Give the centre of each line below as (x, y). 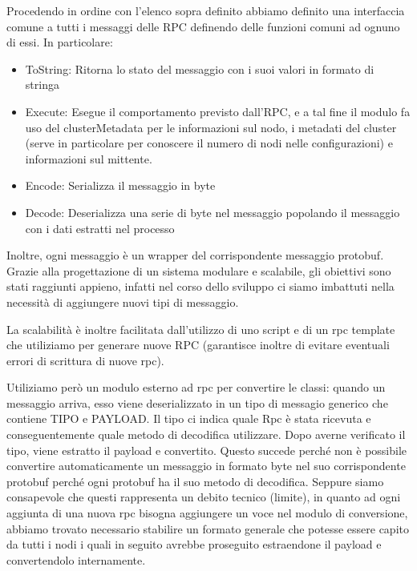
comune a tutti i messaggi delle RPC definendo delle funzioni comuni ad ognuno (203, 26)
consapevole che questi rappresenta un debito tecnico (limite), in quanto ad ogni (204, 497)
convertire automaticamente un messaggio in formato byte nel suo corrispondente (206, 466)
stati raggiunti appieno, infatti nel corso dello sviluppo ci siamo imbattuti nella (200, 286)
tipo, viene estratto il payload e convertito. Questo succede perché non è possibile (207, 450)
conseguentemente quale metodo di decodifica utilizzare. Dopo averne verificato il (206, 434)
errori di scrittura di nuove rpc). (85, 360)
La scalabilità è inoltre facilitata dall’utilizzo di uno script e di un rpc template (201, 329)
